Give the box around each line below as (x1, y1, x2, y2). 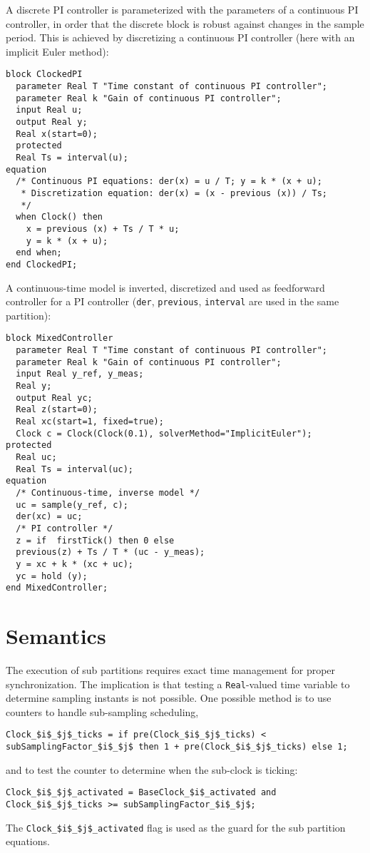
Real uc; (16, 451, 57, 462)
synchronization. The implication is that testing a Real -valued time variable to (6, 676, 350, 691)
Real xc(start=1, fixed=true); (16, 416, 164, 426)
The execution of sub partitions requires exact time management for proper (6, 662, 336, 677)
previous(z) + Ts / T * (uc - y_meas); (16, 547, 205, 558)
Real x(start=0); (16, 128, 98, 139)
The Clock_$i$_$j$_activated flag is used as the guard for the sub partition (6, 819, 346, 834)
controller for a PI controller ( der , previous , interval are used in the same (6, 294, 339, 309)
